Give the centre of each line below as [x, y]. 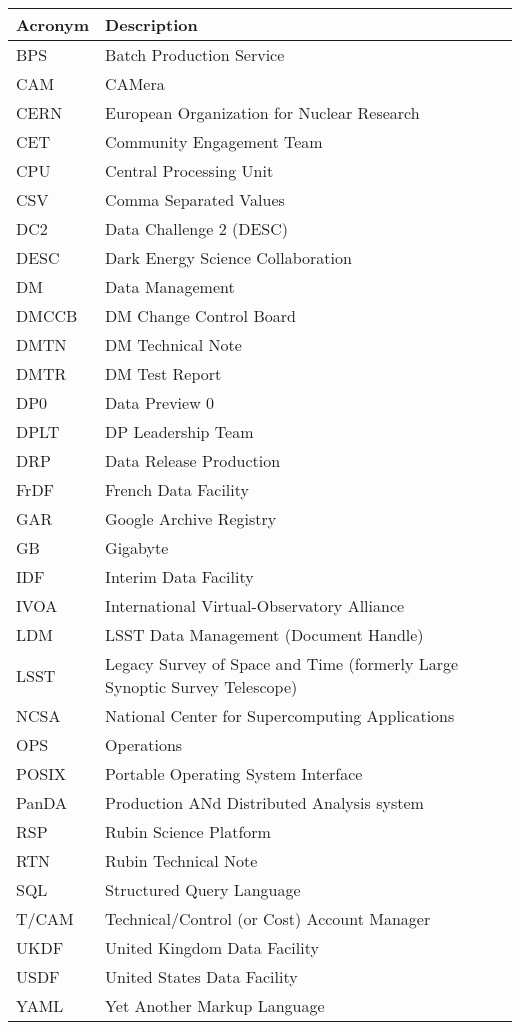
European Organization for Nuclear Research [262, 112]
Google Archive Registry [191, 518]
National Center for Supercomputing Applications [280, 715]
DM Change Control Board [200, 315]
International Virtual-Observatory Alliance [255, 605]
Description [151, 24]
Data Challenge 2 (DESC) [197, 228]
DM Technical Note [173, 344]
